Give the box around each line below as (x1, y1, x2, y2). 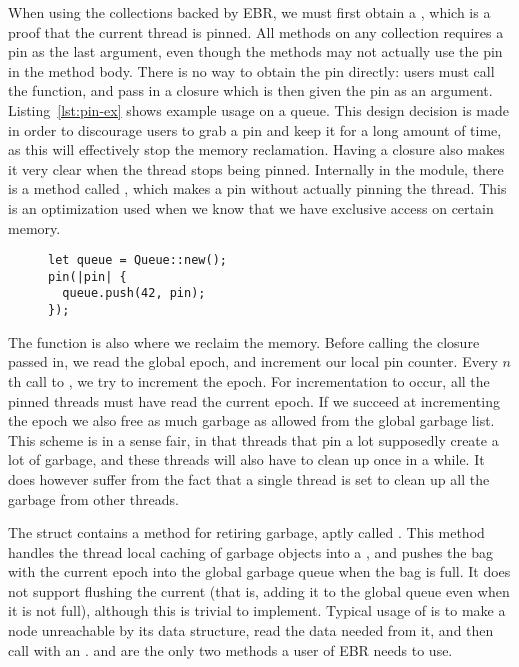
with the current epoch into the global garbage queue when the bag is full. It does (8, 561, 511, 582)
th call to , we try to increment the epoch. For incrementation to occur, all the (8, 370, 490, 391)
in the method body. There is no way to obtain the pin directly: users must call (8, 60, 495, 81)
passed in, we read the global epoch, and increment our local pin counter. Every (8, 351, 498, 372)
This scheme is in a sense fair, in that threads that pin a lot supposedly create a (8, 429, 499, 450)
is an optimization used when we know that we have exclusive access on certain (8, 197, 494, 218)
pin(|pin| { (48, 269, 127, 284)
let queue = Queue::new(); (48, 253, 227, 268)
